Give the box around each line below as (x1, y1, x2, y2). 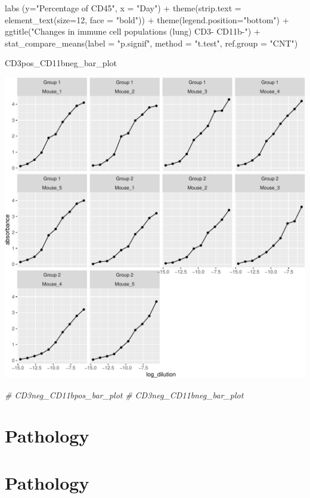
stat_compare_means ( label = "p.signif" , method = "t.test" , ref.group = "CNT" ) (5, 36, 298, 49)
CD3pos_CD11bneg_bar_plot (5, 57, 117, 69)
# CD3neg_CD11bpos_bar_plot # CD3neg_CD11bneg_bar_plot (5, 388, 244, 401)
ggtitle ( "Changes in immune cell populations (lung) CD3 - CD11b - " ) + (5, 25, 261, 38)
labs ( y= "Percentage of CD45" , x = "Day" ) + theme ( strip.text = (5, 2, 241, 14)
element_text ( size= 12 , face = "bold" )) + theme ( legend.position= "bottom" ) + (5, 13, 289, 26)
